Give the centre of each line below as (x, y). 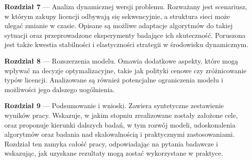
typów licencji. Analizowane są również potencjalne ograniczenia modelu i (114, 80)
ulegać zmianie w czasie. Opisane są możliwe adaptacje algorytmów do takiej (118, 25)
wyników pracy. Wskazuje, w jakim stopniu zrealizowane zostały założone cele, (121, 115)
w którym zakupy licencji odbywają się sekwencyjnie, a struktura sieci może (117, 16)
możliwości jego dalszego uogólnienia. (60, 89)
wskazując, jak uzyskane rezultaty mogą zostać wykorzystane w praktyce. (114, 153)
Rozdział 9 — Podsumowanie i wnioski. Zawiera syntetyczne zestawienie (114, 105)
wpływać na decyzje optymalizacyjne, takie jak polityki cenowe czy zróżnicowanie (126, 70)
